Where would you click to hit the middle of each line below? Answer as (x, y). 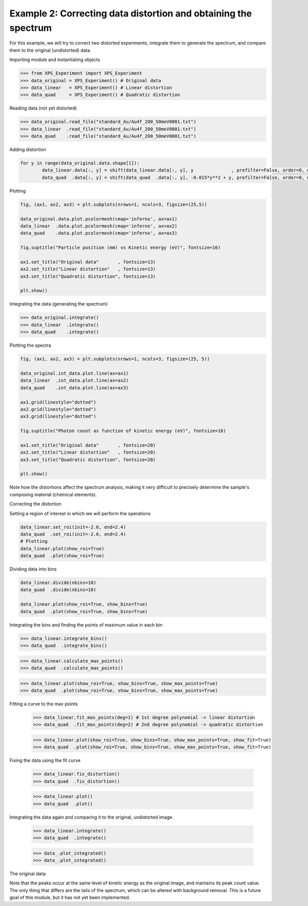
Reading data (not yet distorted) (43, 108)
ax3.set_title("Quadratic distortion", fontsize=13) (88, 276)
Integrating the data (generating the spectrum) (59, 304)
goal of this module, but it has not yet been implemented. (70, 898)
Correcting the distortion (35, 504)
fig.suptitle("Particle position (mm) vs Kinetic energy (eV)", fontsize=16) (120, 248)
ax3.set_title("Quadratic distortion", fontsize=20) (88, 459)
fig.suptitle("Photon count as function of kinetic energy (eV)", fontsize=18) (123, 431)
